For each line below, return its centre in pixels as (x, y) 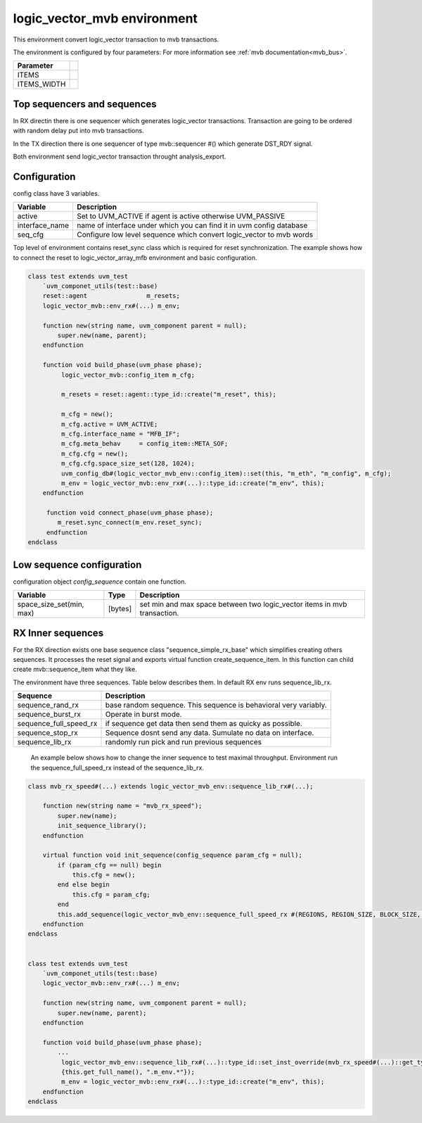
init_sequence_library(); (102, 826)
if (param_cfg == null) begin (109, 865)
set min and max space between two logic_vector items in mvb (243, 604)
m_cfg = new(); (87, 414)
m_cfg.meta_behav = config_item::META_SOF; (145, 444)
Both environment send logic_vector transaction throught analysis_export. (120, 157)
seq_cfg (31, 234)
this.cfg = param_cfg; (111, 895)
